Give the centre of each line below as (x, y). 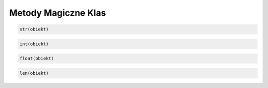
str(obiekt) (34, 29)
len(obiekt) (34, 73)
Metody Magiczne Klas (58, 13)
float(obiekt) (37, 59)
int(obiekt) (34, 44)
